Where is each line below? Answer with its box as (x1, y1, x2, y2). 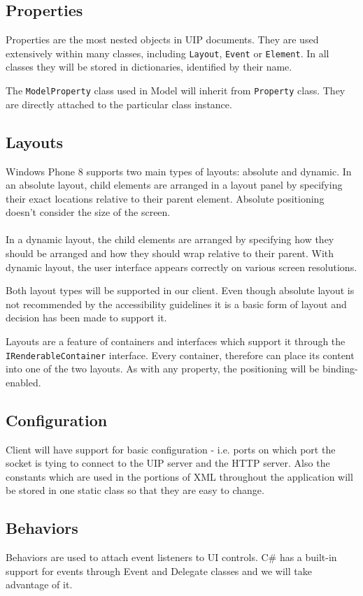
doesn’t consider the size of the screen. (6, 205, 171, 219)
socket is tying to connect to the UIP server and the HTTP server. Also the (6, 456, 330, 470)
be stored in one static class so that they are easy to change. (6, 483, 264, 497)
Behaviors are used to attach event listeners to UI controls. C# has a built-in (6, 550, 337, 565)
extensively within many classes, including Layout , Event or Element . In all (6, 45, 329, 60)
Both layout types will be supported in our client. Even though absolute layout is (6, 283, 355, 298)
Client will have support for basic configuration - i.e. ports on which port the (6, 442, 336, 456)
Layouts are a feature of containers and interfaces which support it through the (6, 334, 346, 349)
